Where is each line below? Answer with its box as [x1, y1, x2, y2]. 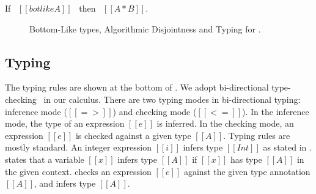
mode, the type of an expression [5, 117, 125, 130]
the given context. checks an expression [5, 165, 152, 177]
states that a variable [5, 152, 84, 165]
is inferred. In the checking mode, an [156, 117, 294, 130]
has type [230, 152, 262, 165]
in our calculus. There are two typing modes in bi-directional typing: [43, 92, 301, 105]
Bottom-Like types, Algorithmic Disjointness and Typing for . [29, 22, 261, 35]
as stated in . [263, 141, 312, 154]
